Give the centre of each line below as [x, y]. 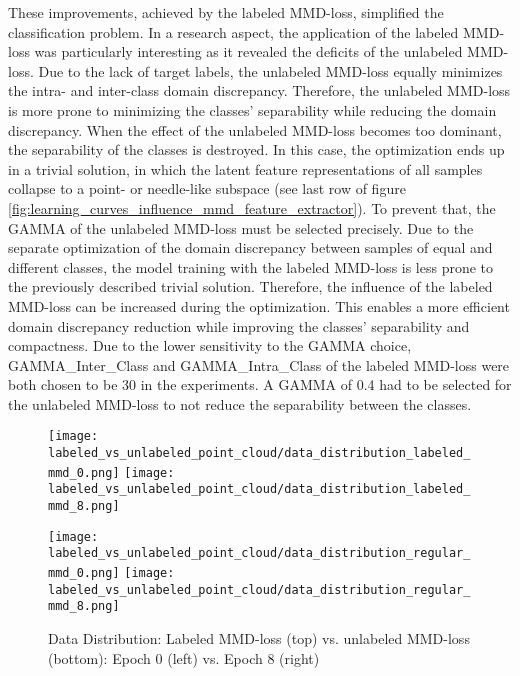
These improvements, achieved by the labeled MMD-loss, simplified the [226, 12]
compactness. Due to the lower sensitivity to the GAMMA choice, [210, 345]
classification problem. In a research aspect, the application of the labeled [233, 31]
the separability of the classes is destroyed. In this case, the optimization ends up [256, 149]
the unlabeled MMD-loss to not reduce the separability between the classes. [240, 403]
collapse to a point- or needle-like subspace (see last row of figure [207, 188]
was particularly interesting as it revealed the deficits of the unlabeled [248, 51]
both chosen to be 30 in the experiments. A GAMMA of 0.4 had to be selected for [260, 384]
